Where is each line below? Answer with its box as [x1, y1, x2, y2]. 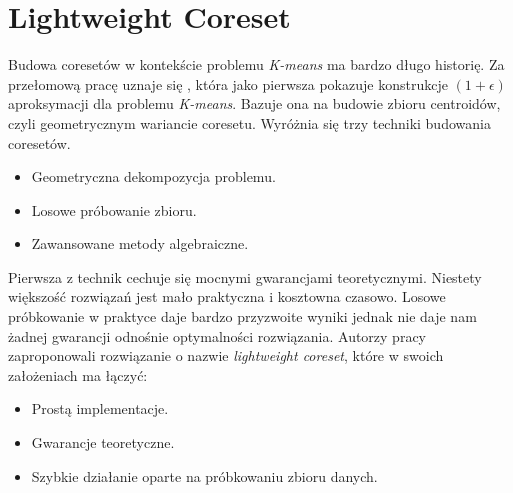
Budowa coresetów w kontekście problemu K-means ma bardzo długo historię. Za [8, 54, 505, 75]
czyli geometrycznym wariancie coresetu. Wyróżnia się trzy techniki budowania [8, 112, 491, 133]
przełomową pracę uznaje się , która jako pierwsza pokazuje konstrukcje [8, 73, 448, 94]
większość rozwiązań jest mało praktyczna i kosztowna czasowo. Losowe [8, 286, 446, 307]
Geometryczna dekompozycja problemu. [31, 166, 276, 187]
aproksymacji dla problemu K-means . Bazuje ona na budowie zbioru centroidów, [8, 93, 501, 114]
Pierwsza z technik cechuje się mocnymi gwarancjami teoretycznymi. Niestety [8, 266, 482, 287]
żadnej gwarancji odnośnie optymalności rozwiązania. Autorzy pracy [8, 325, 426, 346]
